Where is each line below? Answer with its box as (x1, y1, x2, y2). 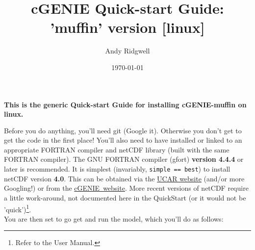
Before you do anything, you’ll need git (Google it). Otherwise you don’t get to (4, 125, 242, 135)
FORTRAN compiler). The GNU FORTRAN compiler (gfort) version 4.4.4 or (4, 154, 244, 164)
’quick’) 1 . (4, 202, 31, 214)
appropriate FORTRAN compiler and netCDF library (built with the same (4, 144, 229, 154)
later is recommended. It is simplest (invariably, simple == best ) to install (4, 164, 230, 174)
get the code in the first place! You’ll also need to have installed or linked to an (4, 135, 242, 145)
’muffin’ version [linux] (50, 17, 205, 37)
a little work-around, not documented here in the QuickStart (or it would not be (4, 192, 246, 202)
